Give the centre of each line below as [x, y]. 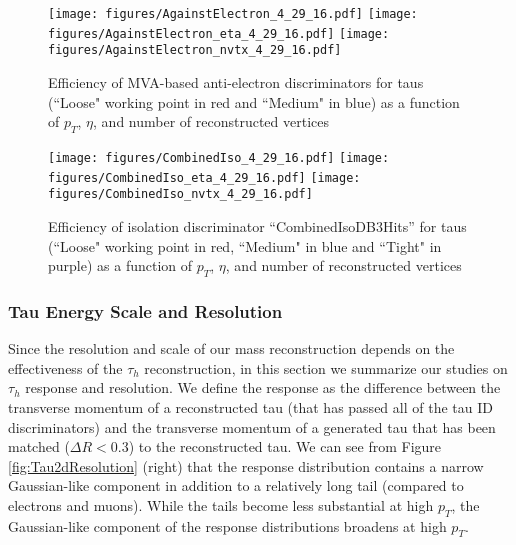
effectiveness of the [65, 367]
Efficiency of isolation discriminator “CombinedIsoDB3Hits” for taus [257, 225]
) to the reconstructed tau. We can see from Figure [285, 446]
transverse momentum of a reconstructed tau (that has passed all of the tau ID [250, 406]
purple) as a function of [120, 265]
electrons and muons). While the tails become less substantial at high [221, 504]
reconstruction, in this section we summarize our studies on [326, 367]
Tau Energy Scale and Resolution [145, 310]
